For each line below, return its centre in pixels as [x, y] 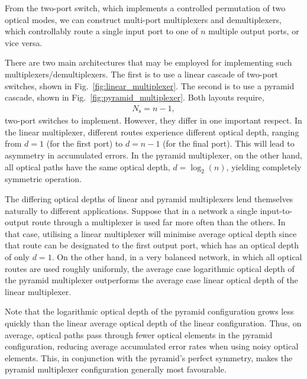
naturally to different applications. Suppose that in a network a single [131, 210]
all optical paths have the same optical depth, [88, 166]
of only [17, 256]
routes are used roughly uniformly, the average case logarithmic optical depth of [150, 268]
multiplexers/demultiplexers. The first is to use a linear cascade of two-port [141, 74]
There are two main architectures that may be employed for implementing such [148, 62]
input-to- [276, 210]
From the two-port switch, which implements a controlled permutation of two [145, 8]
